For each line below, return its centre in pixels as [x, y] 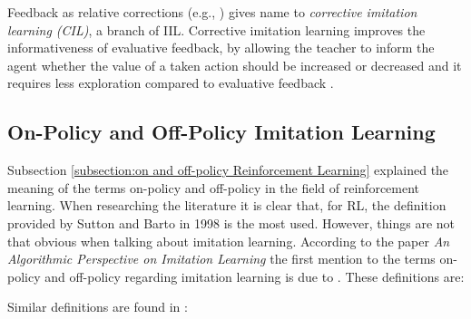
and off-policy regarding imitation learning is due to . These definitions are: [255, 276]
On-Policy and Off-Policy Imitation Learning [221, 132]
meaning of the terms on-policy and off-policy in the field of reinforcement [214, 187]
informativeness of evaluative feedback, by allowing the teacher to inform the [221, 48]
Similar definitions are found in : [98, 307]
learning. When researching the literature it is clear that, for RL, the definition [227, 205]
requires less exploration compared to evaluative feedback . [171, 83]
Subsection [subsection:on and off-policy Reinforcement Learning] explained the [228, 170]
